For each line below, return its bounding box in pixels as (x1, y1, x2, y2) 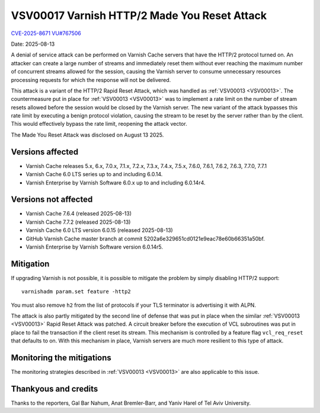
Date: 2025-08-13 (11, 40, 55, 47)
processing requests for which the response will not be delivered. (11, 76, 171, 83)
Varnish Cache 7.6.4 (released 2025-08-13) (25, 210, 132, 217)
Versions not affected (11, 195, 93, 205)
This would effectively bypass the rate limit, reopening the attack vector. (11, 120, 187, 128)
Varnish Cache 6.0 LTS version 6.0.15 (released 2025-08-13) (25, 227, 173, 234)
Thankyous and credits (11, 383, 98, 394)
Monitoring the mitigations (11, 353, 112, 363)
